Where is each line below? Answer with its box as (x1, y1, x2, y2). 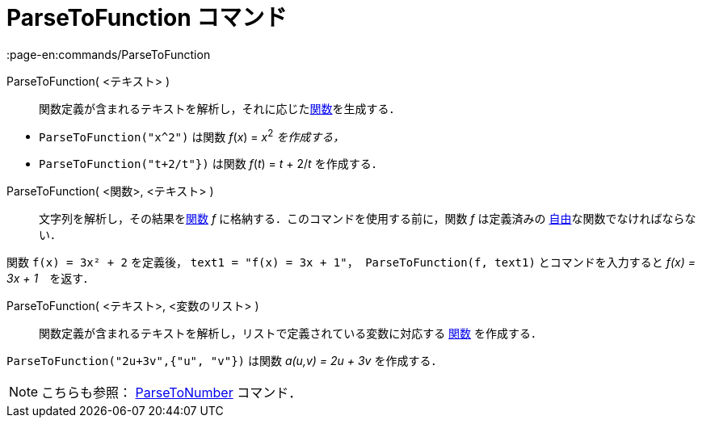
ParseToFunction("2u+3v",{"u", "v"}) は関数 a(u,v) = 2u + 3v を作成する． (6, 354, 443, 368)
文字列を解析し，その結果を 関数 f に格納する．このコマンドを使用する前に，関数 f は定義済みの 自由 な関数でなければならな (39, 212, 696, 226)
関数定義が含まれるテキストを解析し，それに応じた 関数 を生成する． (39, 101, 401, 115)
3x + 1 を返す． (6, 271, 95, 286)
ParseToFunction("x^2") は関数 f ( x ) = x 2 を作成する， (39, 127, 345, 144)
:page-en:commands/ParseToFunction (6, 47, 211, 61)
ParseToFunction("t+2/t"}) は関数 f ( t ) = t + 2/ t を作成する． (39, 157, 383, 171)
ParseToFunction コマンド (6, 4, 288, 31)
